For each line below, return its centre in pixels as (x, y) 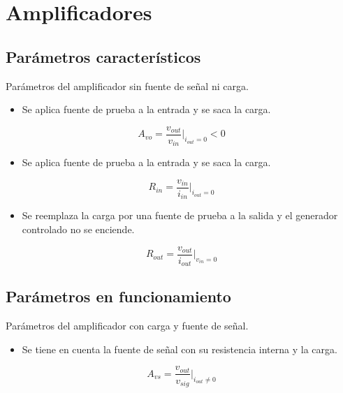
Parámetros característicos (103, 56)
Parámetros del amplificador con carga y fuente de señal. (127, 326)
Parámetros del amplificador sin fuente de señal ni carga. (127, 86)
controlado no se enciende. (78, 229)
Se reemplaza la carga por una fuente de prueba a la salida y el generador (180, 215)
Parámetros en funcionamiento (118, 296)
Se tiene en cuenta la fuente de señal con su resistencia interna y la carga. (180, 349)
